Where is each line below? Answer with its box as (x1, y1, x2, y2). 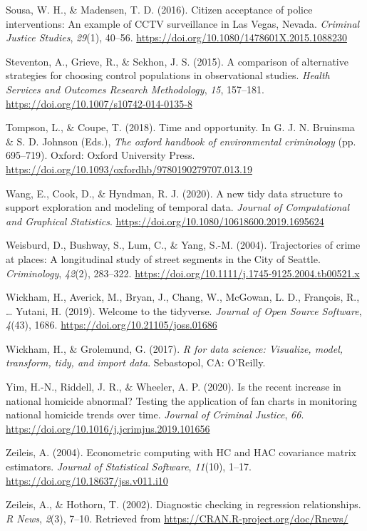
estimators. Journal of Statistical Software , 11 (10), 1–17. (6, 459, 252, 474)
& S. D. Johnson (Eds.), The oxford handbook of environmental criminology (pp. (6, 133, 356, 148)
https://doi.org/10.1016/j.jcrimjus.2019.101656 (6, 421, 210, 435)
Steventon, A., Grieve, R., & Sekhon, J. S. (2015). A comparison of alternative (6, 53, 348, 68)
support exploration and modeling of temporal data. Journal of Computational (6, 200, 350, 215)
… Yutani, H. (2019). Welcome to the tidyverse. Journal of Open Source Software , (6, 303, 362, 318)
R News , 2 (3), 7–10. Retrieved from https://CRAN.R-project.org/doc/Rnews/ (6, 510, 348, 525)
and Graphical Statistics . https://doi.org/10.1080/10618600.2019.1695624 (6, 213, 324, 228)
